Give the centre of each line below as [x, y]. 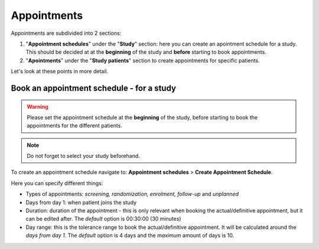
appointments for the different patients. [74, 126]
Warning [38, 106]
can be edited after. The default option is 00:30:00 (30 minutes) [103, 219]
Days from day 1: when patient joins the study [81, 202]
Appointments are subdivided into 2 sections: [66, 33]
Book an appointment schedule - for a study [94, 88]
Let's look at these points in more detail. [60, 72]
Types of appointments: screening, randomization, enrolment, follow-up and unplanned [132, 194]
